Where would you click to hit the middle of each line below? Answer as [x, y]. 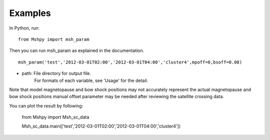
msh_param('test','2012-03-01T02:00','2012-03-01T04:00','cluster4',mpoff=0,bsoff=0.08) [130, 62]
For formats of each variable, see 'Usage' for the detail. [91, 80]
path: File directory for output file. [56, 73]
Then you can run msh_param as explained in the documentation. [77, 50]
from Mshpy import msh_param [54, 39]
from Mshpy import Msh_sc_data [55, 117]
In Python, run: [24, 28]
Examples [30, 13]
